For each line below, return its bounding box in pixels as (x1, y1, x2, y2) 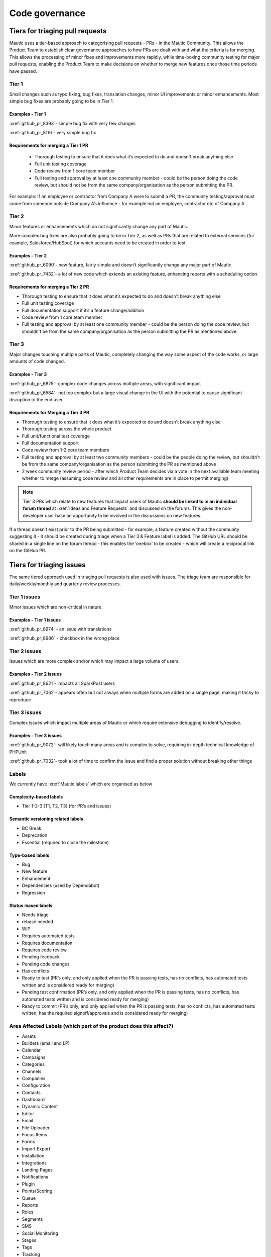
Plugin (22, 1181, 35, 1187)
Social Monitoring (22, 1230, 59, 1236)
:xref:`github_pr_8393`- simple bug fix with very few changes (9, 120, 136, 126)
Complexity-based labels (9, 794, 63, 800)
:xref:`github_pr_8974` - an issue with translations (9, 626, 112, 632)
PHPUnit (9, 749, 27, 755)
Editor (22, 1110, 35, 1116)
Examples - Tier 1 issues (9, 616, 61, 623)
